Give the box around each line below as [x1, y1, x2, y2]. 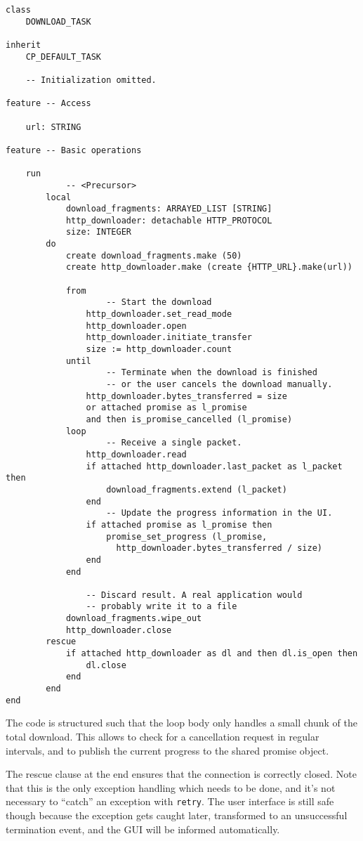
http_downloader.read [86, 449, 187, 459]
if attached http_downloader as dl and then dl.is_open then [65, 648, 358, 659]
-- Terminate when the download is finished [106, 367, 317, 378]
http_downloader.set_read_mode [86, 309, 232, 320]
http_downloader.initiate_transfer [86, 332, 252, 343]
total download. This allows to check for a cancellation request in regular [6, 729, 319, 743]
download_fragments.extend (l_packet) [106, 484, 287, 495]
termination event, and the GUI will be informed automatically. [6, 821, 280, 836]
